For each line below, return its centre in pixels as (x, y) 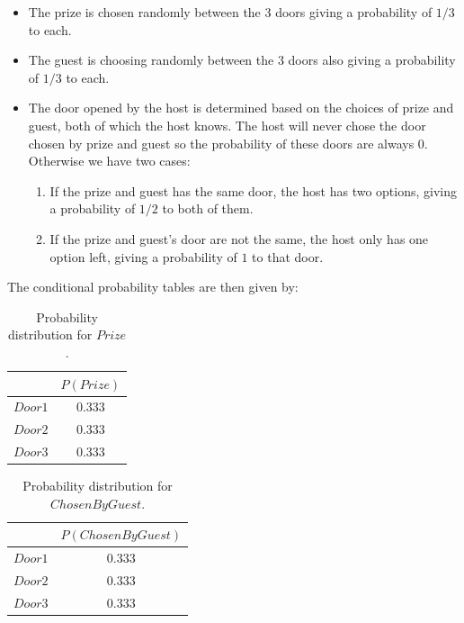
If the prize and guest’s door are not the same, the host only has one (239, 238)
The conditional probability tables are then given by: (153, 287)
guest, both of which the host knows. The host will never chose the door (227, 125)
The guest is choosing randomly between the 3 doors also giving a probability (242, 60)
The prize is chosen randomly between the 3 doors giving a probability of (230, 12)
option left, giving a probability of (143, 256)
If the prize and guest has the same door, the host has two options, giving (254, 190)
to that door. (288, 256)
